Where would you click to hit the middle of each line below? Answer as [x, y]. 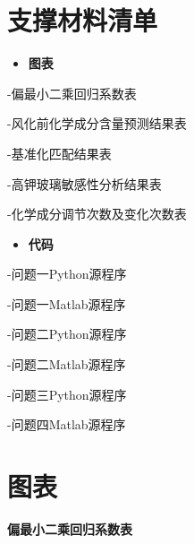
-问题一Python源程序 [67, 274]
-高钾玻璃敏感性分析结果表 [84, 183]
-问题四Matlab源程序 [67, 424]
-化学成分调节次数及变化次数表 [97, 214]
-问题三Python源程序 [67, 394]
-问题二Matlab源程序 [67, 364]
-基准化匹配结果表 [59, 153]
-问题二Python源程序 [67, 334]
